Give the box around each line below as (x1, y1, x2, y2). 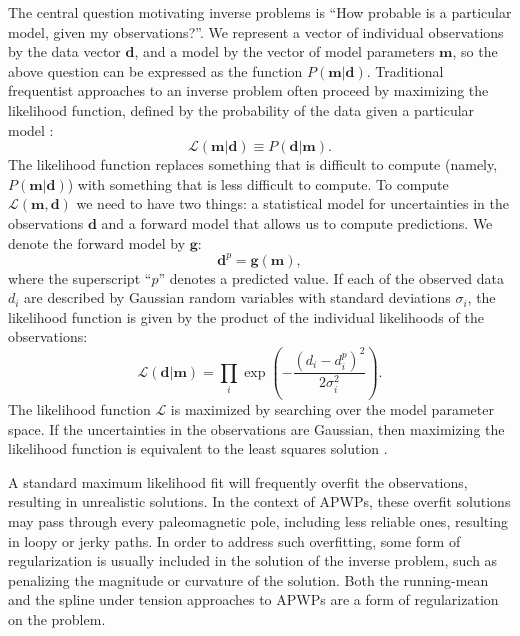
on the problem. (8, 608, 106, 629)
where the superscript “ (8, 267, 152, 288)
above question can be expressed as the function (8, 60, 303, 81)
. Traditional (366, 60, 444, 81)
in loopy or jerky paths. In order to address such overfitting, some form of (8, 530, 461, 551)
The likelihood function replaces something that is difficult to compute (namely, (8, 154, 498, 175)
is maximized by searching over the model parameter (170, 398, 494, 419)
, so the (452, 41, 498, 62)
